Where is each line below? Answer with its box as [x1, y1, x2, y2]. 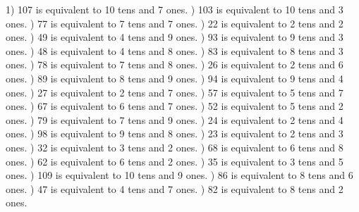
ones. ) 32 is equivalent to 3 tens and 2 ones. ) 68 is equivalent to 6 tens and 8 [6, 139, 343, 154]
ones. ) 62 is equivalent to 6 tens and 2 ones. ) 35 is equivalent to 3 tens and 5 [6, 154, 343, 168]
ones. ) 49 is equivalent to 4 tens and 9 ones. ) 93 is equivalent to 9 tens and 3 [6, 30, 343, 44]
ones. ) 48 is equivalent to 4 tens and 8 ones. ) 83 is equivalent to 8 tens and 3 [6, 43, 343, 58]
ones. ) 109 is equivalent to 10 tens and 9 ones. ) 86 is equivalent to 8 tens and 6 [6, 168, 353, 182]
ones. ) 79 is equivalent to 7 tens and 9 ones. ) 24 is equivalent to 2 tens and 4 [6, 112, 343, 127]
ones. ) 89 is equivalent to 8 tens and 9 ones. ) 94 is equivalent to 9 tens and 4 [6, 70, 343, 85]
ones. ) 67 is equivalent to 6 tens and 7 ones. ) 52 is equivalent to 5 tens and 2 [6, 99, 343, 113]
